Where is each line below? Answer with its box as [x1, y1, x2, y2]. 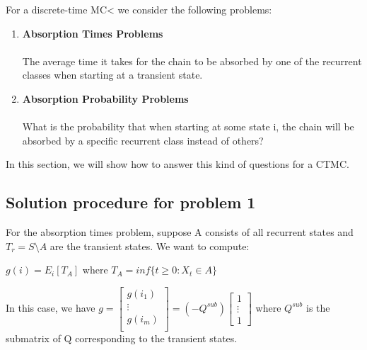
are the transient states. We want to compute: [49, 238, 250, 253]
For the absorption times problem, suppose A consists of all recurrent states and [6, 225, 354, 239]
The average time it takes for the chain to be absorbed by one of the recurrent [22, 53, 362, 68]
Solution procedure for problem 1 [6, 191, 256, 213]
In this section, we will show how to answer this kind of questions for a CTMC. [6, 157, 349, 171]
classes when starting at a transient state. [22, 67, 203, 82]
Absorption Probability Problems [22, 91, 189, 106]
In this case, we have [6, 300, 95, 315]
